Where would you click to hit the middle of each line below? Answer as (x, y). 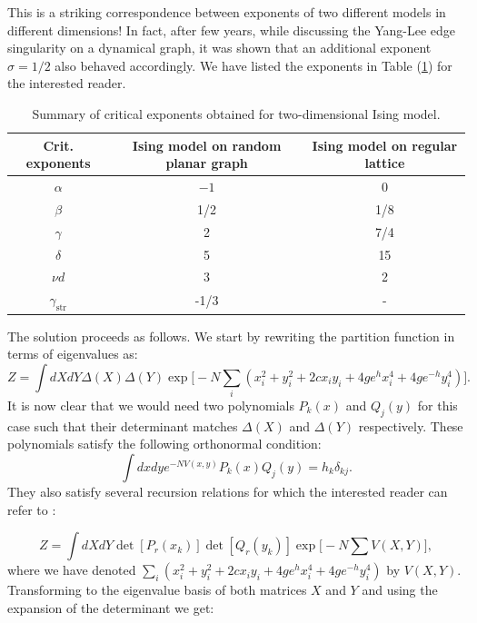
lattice (385, 163)
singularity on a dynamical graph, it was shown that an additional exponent (219, 48)
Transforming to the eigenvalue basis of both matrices (157, 590)
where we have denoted (72, 570)
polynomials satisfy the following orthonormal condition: (164, 444)
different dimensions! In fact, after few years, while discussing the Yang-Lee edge (232, 30)
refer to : (32, 509)
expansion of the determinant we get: (111, 607)
